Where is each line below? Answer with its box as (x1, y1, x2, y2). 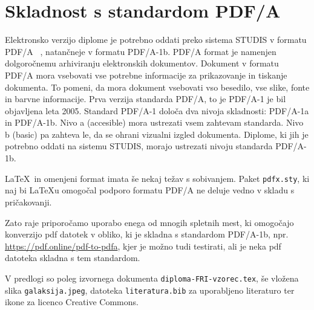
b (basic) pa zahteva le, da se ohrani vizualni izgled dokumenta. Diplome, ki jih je (5, 128, 309, 140)
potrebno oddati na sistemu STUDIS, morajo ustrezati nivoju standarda (5, 140, 273, 152)
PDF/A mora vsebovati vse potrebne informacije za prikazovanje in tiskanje (5, 68, 287, 81)
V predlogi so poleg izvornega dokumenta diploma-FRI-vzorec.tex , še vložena (5, 271, 299, 284)
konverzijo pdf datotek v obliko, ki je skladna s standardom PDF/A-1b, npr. (5, 228, 289, 241)
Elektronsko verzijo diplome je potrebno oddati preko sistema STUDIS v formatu (5, 33, 307, 46)
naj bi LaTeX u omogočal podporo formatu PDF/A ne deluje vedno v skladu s (5, 184, 295, 196)
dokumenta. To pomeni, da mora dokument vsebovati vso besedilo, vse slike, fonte (5, 80, 310, 93)
